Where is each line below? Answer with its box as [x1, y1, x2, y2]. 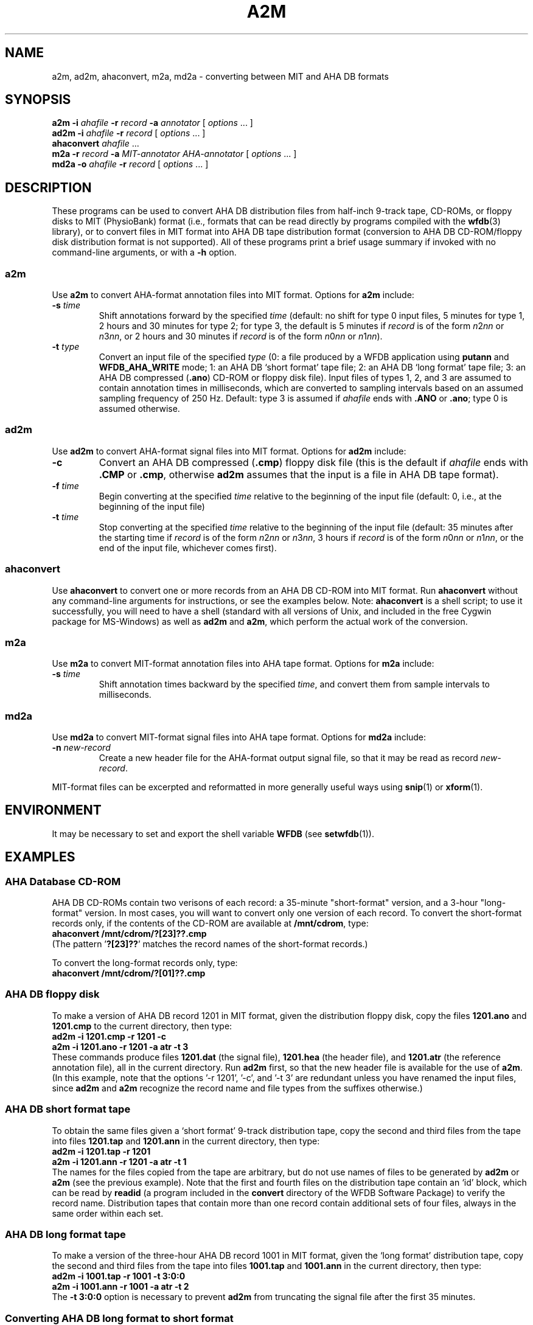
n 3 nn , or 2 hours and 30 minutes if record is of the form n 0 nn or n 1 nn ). [99, 331, 383, 342]
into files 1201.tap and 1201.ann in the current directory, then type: [52, 1135, 320, 1146]
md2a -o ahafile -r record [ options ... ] [52, 159, 209, 170]
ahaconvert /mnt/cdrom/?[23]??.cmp [52, 928, 207, 939]
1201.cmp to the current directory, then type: [52, 1020, 232, 1031]
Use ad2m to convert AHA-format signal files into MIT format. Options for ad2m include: [52, 445, 406, 456]
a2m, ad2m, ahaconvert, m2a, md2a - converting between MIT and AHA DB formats [52, 71, 389, 82]
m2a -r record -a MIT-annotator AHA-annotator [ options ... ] [52, 148, 297, 159]
